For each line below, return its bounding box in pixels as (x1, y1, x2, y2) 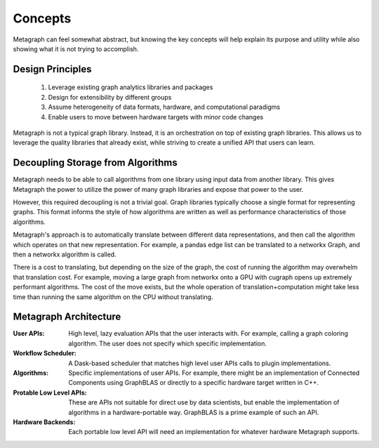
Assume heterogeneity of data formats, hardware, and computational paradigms (48, 103, 281, 112)
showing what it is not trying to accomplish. (13, 44, 139, 53)
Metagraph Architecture (13, 311, 121, 323)
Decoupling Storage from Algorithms (13, 157, 178, 169)
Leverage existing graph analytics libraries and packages (48, 83, 213, 91)
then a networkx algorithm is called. (13, 250, 117, 258)
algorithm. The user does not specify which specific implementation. (68, 339, 267, 348)
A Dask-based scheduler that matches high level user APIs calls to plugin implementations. (68, 359, 331, 367)
